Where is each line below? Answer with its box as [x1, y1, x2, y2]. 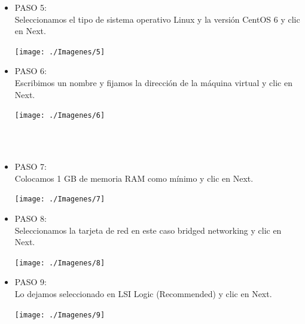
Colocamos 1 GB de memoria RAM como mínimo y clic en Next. [14, 172, 254, 184]
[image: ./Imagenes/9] [14, 310, 105, 319]
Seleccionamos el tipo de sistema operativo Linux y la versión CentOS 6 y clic [14, 13, 300, 25]
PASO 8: [14, 212, 47, 224]
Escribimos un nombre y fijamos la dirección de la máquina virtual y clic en [14, 77, 292, 89]
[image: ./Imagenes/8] [14, 258, 105, 267]
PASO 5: [14, 1, 47, 13]
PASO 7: [14, 160, 47, 173]
